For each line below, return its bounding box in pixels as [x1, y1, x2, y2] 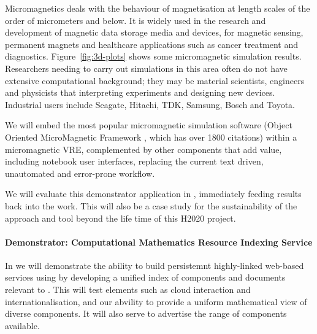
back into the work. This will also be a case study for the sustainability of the [5, 199, 297, 212]
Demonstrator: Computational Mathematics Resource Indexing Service [5, 235, 313, 248]
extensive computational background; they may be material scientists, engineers [5, 74, 305, 87]
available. [5, 319, 40, 332]
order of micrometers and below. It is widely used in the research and [5, 14, 266, 26]
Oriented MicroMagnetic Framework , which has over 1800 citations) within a [5, 130, 297, 143]
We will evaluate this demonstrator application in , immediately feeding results [5, 187, 302, 200]
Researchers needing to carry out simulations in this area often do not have [5, 61, 288, 74]
